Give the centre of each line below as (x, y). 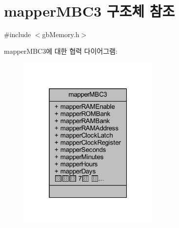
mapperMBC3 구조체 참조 (89, 11)
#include (18, 34)
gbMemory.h (61, 34)
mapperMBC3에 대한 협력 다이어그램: (61, 51)
